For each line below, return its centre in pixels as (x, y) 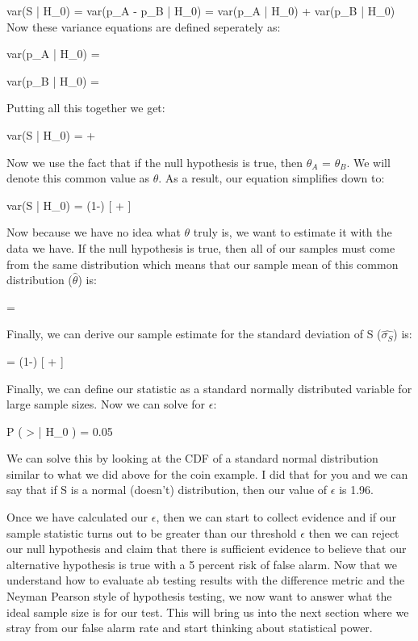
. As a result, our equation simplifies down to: (272, 178)
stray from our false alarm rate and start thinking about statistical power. (190, 628)
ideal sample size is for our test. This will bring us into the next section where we (208, 612)
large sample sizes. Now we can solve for (106, 404)
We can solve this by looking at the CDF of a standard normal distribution (192, 458)
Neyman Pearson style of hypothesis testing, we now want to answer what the (199, 596)
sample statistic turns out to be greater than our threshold (152, 532)
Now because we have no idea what (94, 232)
